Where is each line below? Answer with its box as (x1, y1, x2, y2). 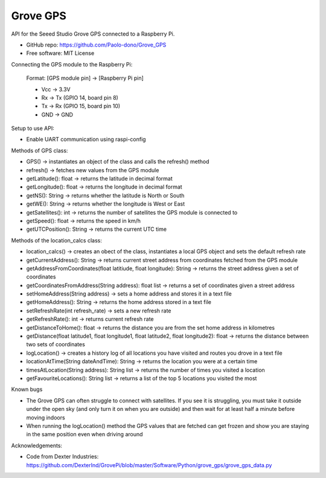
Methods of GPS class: (11, 147, 68, 154)
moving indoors (26, 414, 66, 421)
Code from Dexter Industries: (26, 453, 99, 460)
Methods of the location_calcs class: (11, 236, 103, 244)
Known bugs (11, 386, 43, 393)
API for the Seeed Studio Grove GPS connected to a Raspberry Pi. (11, 30, 175, 37)
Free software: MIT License (26, 50, 95, 57)
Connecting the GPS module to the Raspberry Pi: (11, 60, 133, 68)
